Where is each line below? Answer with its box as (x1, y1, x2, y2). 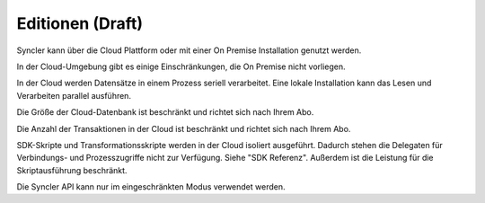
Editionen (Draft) (16, 13, 144, 33)
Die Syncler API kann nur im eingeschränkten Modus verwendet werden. (16, 181, 286, 192)
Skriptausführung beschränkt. (16, 164, 128, 175)
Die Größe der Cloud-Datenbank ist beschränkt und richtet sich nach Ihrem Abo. (16, 107, 314, 118)
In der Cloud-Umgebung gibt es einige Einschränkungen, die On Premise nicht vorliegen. (16, 61, 346, 72)
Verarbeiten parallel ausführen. (16, 90, 132, 101)
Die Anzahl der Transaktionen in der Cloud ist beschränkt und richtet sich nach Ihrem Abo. (16, 123, 351, 134)
